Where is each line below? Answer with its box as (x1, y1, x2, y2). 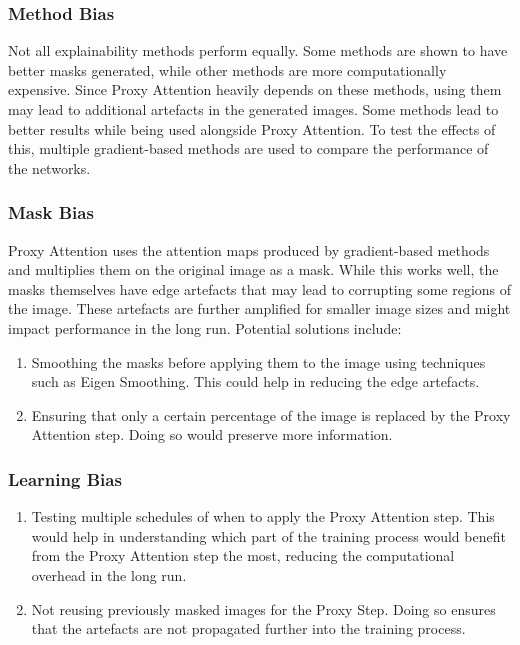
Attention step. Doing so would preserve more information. (31, 424, 393, 445)
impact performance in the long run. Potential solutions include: (8, 317, 402, 338)
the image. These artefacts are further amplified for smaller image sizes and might (8, 298, 511, 319)
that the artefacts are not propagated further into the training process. (31, 618, 466, 639)
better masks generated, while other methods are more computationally (8, 59, 447, 80)
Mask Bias (8, 200, 94, 225)
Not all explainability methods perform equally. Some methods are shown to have (8, 40, 508, 61)
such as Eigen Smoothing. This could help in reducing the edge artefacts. (31, 371, 480, 392)
